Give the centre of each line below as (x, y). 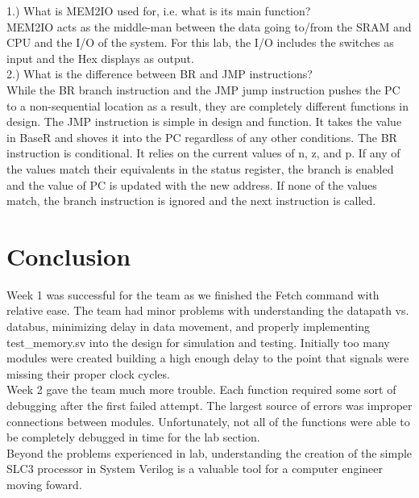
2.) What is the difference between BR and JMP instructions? (160, 74)
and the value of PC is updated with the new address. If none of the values (192, 184)
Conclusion (69, 255)
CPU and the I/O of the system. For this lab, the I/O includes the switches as (200, 42)
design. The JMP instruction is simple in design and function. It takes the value (204, 121)
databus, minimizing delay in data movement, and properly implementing (188, 326)
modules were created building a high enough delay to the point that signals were (208, 358)
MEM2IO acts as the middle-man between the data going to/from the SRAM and (209, 26)
